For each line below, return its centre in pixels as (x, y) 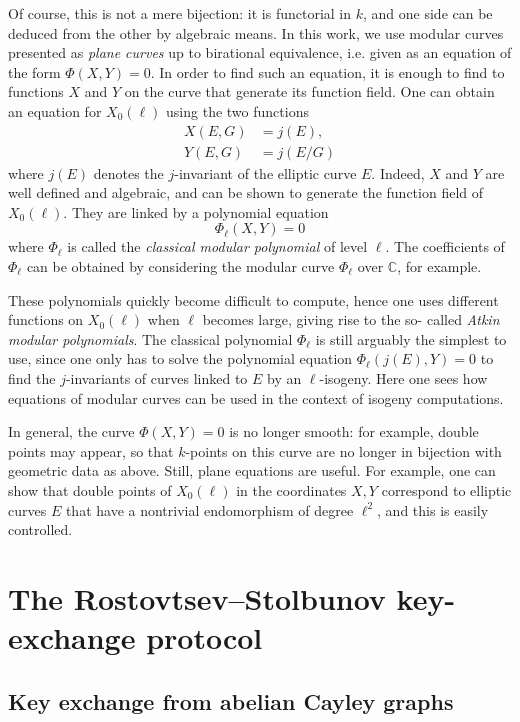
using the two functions (237, 110)
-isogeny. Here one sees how (403, 377)
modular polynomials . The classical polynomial (150, 338)
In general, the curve (71, 431)
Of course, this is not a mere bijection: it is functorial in (180, 13)
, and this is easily (433, 509)
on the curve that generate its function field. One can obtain (309, 91)
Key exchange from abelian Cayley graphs (231, 700)
